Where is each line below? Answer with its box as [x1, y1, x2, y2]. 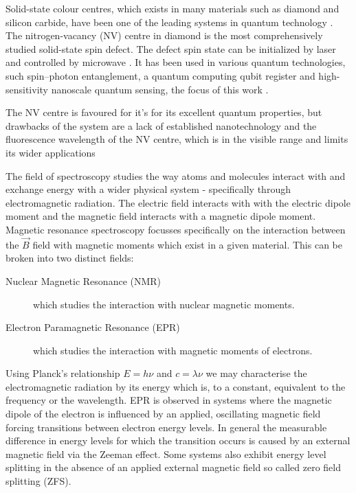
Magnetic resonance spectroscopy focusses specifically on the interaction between [5, 222, 346, 236]
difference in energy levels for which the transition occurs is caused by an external [5, 433, 351, 448]
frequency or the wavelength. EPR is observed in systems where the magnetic [5, 393, 332, 407]
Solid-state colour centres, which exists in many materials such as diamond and [5, 1, 340, 15]
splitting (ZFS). [5, 474, 71, 488]
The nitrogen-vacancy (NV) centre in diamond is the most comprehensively [5, 28, 323, 43]
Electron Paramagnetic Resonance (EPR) [5, 320, 180, 334]
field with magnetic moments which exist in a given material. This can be [32, 237, 342, 251]
